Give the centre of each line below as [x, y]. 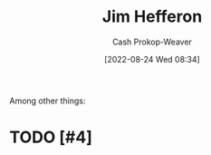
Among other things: [48, 101]
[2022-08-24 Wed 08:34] [152, 59]
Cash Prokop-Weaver [152, 42]
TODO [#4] [51, 137]
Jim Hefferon [152, 17]
